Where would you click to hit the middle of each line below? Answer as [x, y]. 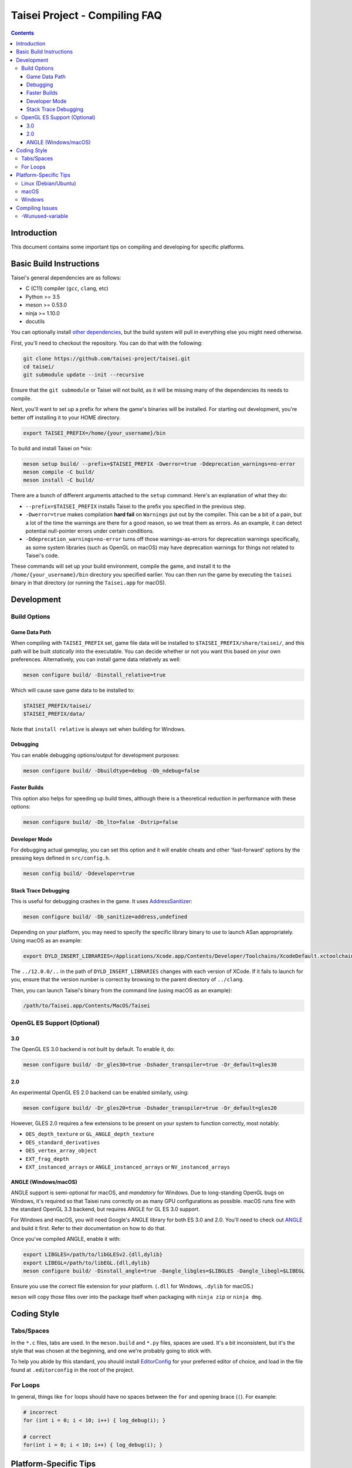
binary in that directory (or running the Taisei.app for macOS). [89, 583]
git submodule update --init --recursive [84, 375]
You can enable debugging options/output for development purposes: [95, 755]
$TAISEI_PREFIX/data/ [54, 714]
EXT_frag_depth [48, 1159]
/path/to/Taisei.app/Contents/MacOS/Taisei [87, 1006]
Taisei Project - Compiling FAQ [87, 15]
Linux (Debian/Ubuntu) [49, 183]
